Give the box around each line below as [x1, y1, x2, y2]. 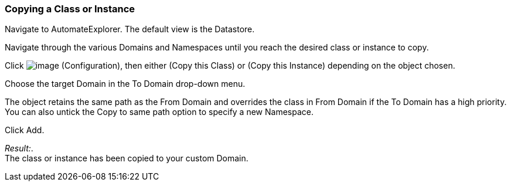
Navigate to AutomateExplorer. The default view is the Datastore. [5, 24, 255, 35]
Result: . [5, 143, 33, 154]
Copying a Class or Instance [5, 3, 135, 15]
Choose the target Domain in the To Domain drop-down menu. [5, 79, 246, 89]
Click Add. [5, 125, 45, 136]
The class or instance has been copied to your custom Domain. [5, 153, 248, 164]
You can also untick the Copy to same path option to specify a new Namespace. [5, 107, 314, 117]
